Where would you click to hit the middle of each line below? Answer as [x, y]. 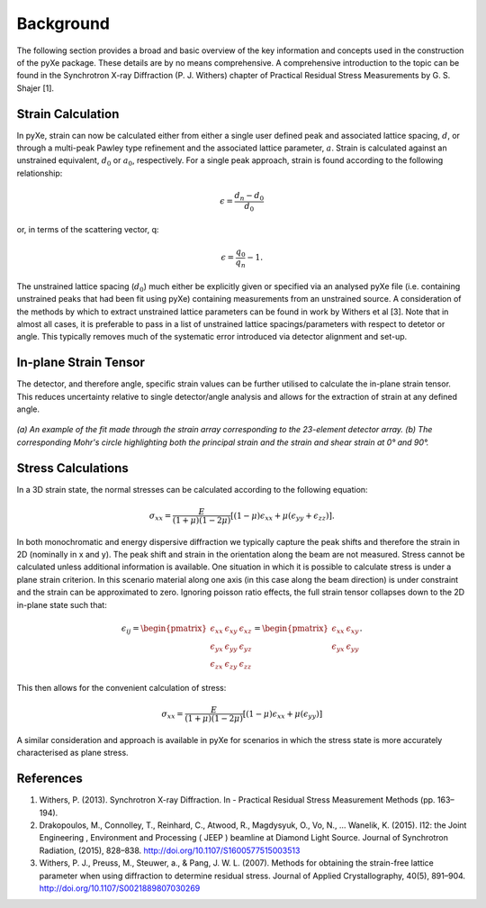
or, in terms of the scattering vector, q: [88, 230]
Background [63, 23]
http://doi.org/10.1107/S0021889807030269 [120, 888]
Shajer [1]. [35, 88]
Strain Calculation [68, 114]
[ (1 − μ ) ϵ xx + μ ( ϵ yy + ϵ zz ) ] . [282, 516]
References [49, 779]
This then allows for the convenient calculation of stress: [121, 687]
